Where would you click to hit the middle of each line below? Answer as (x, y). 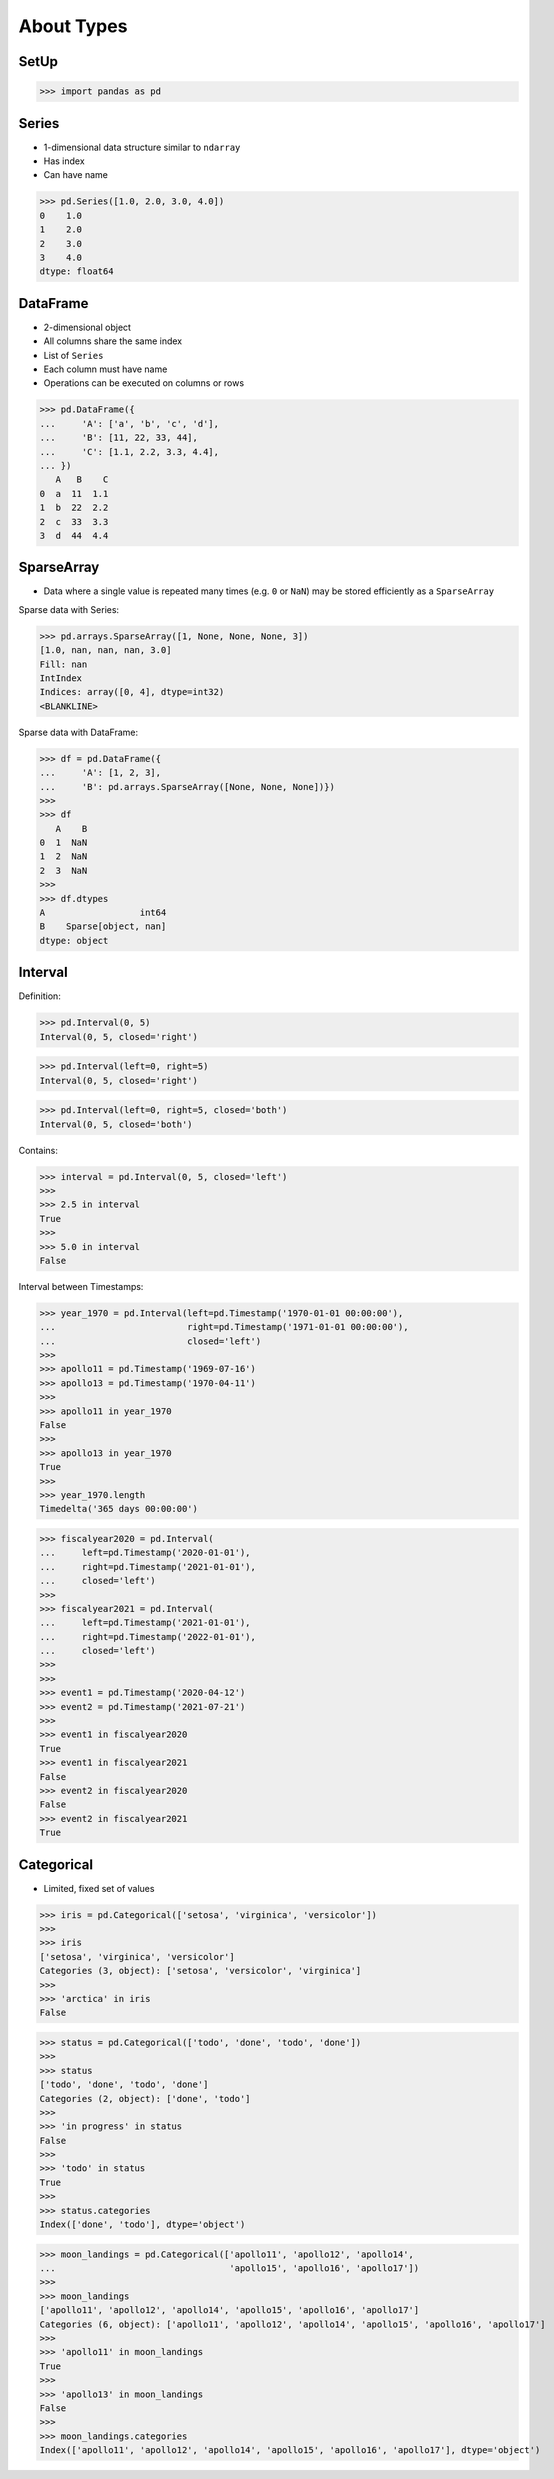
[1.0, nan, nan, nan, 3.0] (105, 650)
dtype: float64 (76, 271)
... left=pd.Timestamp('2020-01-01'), (145, 1553)
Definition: (40, 996)
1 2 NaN (63, 856)
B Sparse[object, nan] (103, 926)
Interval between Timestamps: (81, 1286)
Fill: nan (63, 664)
